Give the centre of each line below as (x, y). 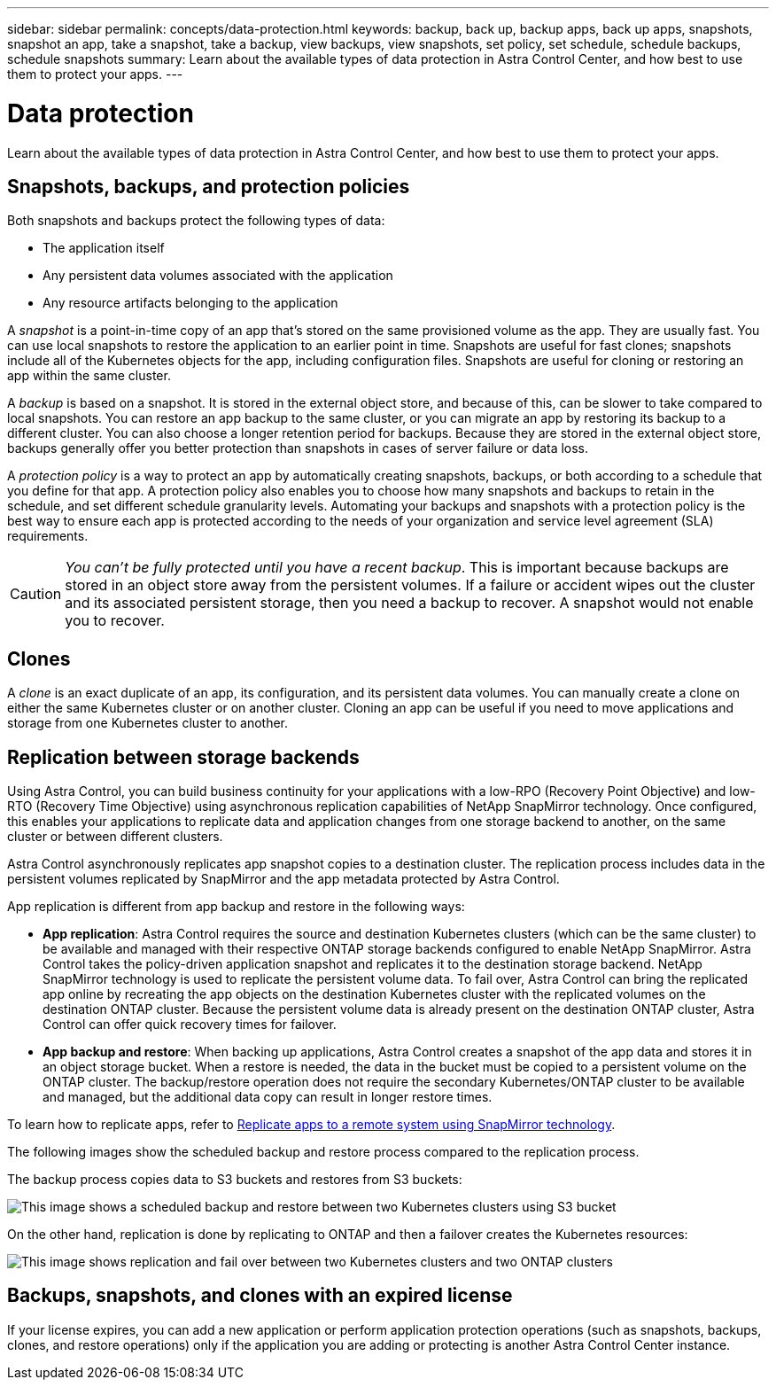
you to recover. (115, 621)
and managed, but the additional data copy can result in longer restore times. (268, 1097)
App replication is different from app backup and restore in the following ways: (236, 907)
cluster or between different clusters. (115, 837)
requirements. (48, 536)
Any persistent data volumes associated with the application (218, 276)
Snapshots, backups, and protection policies (209, 186)
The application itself (104, 248)
